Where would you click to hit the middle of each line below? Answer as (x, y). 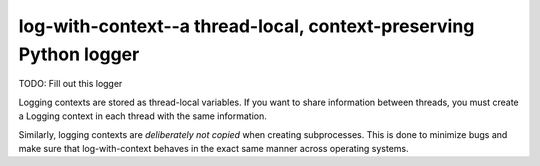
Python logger (79, 54)
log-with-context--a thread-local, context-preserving (246, 26)
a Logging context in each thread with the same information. (142, 116)
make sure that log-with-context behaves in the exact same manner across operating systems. (213, 148)
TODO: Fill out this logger (70, 84)
